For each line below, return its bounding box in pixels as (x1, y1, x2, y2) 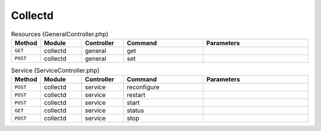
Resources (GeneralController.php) (11, 30, 109, 38)
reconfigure (127, 83, 160, 91)
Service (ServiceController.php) (11, 66, 100, 75)
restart (127, 91, 146, 99)
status (127, 107, 144, 115)
